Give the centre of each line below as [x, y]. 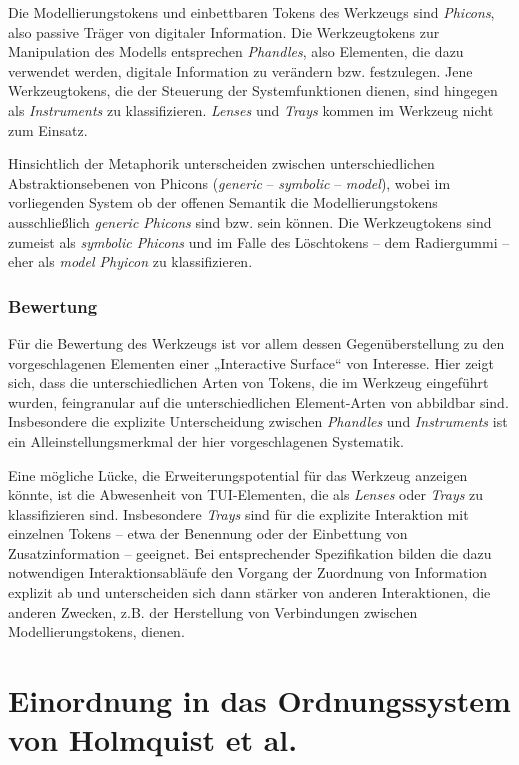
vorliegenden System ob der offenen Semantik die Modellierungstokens [223, 202]
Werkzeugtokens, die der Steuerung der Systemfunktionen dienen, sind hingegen [253, 90]
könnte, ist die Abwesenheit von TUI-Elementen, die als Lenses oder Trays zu [246, 494]
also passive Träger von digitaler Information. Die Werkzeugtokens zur [224, 31]
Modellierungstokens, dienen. [96, 631]
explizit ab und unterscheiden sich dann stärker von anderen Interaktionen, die [249, 592]
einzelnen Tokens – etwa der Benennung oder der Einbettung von [208, 533]
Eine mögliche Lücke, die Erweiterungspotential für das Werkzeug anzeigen [238, 474]
